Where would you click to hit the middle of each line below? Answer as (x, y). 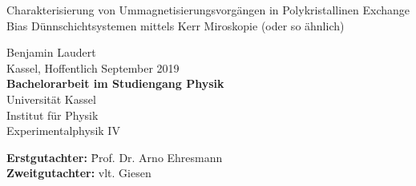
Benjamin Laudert (51, 52)
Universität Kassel (51, 99)
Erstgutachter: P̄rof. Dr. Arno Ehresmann (115, 157)
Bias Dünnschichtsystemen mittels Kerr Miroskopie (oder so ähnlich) (176, 25)
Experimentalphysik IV (63, 131)
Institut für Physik (53, 115)
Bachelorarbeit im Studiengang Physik (115, 83)
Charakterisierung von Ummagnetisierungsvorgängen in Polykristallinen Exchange (208, 10)
